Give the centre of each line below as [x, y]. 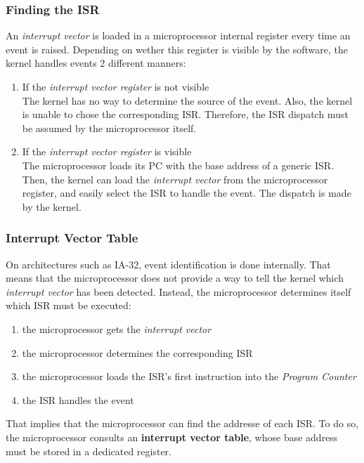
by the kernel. [52, 206]
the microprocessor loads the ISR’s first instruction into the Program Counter [189, 376]
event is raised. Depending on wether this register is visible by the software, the [177, 49]
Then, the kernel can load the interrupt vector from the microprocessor [175, 179]
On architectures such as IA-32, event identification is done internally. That [168, 264]
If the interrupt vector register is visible [107, 151]
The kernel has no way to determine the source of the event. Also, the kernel [187, 100]
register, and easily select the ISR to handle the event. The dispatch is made [187, 193]
